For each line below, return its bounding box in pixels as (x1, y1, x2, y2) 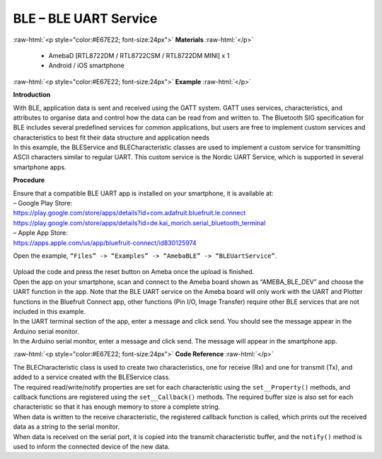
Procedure (13, 176, 45, 184)
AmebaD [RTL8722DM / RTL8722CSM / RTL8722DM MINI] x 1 (48, 51, 230, 59)
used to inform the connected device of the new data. (13, 443, 170, 450)
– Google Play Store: (13, 199, 73, 208)
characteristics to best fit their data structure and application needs (13, 133, 210, 142)
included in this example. (13, 307, 86, 315)
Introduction (13, 91, 51, 99)
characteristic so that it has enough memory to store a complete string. (13, 402, 221, 411)
